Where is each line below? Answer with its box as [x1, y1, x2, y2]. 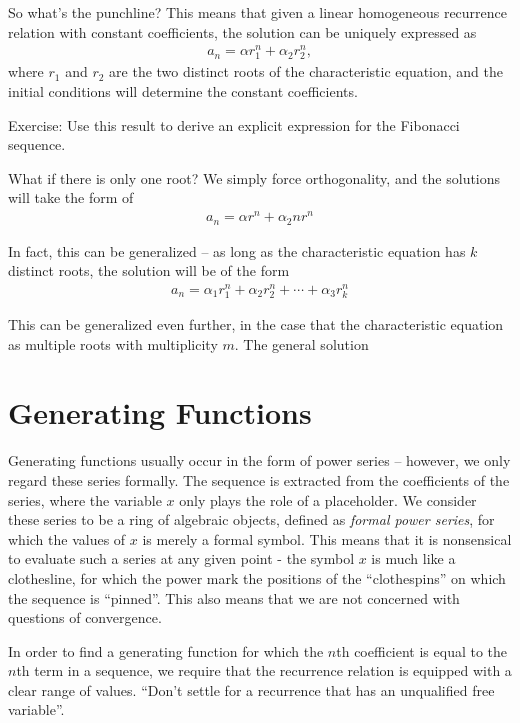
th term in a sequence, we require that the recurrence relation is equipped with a [16, 660, 512, 681]
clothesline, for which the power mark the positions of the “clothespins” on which [8, 567, 506, 588]
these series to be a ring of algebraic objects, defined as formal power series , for [8, 509, 495, 530]
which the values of [8, 528, 126, 549]
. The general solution [234, 333, 369, 354]
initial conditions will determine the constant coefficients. [8, 81, 358, 102]
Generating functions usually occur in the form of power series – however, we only [8, 450, 511, 471]
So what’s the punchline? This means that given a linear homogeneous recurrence [8, 2, 507, 22]
